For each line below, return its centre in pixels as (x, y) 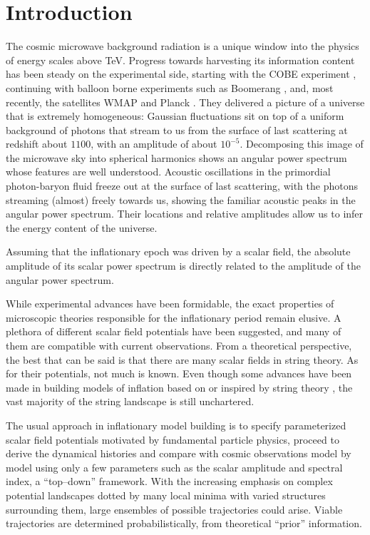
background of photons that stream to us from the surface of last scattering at (177, 129)
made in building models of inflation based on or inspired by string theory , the (179, 387)
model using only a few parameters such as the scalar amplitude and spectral (174, 467)
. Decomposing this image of (302, 144)
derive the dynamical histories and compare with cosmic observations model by (179, 453)
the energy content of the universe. (82, 227)
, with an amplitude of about (154, 144)
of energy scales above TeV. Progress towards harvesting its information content (180, 60)
